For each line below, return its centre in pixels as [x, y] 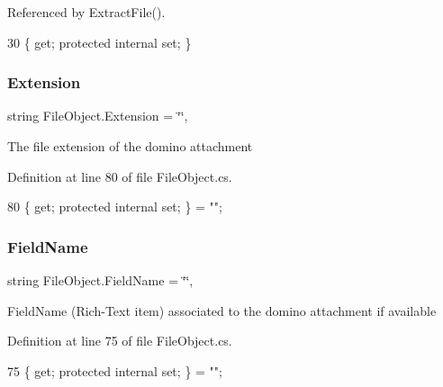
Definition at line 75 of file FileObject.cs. [120, 341]
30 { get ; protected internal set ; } [99, 42]
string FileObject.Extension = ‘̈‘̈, [98, 116]
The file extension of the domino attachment [130, 146]
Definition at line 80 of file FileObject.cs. [120, 176]
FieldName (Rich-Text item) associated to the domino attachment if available [222, 310]
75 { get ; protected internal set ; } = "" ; [115, 370]
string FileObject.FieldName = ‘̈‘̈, [100, 280]
